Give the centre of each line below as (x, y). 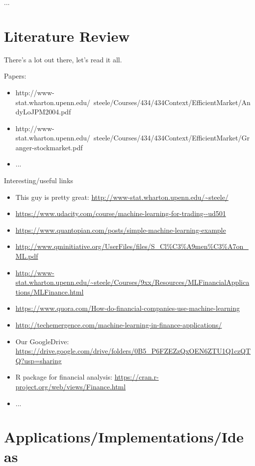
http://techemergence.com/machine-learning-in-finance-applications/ (119, 325)
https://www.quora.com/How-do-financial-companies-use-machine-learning (128, 308)
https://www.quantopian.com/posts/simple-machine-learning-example (121, 230)
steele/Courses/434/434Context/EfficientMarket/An (172, 102)
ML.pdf (27, 256)
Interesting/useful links (39, 180)
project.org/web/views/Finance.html (71, 386)
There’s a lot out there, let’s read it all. (63, 59)
